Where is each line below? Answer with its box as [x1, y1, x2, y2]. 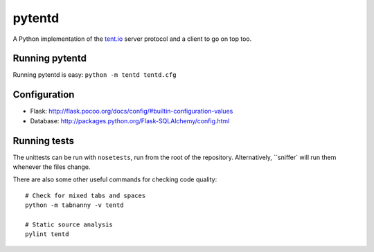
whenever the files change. [12, 163, 91, 171]
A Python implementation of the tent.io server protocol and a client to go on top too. [12, 35, 252, 43]
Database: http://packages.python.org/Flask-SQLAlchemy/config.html [30, 116, 230, 125]
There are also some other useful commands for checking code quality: [12, 175, 217, 183]
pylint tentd [25, 231, 69, 238]
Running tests [12, 135, 75, 147]
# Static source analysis [25, 221, 114, 228]
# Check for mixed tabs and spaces [25, 191, 146, 199]
